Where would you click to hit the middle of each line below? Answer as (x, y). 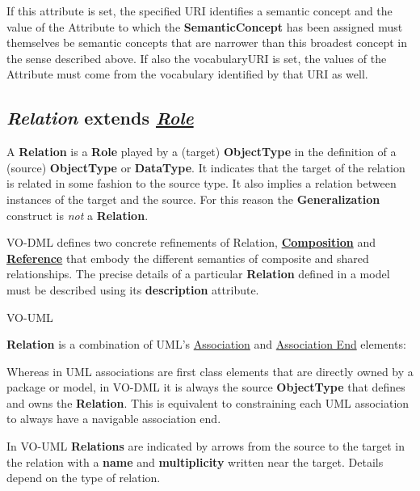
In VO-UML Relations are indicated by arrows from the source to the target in (206, 446)
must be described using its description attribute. (133, 289)
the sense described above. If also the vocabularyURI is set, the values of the (197, 58)
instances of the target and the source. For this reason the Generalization (193, 199)
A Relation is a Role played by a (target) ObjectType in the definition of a (202, 152)
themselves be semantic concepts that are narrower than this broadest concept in (207, 42)
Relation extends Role (100, 118)
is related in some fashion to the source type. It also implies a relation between (202, 183)
